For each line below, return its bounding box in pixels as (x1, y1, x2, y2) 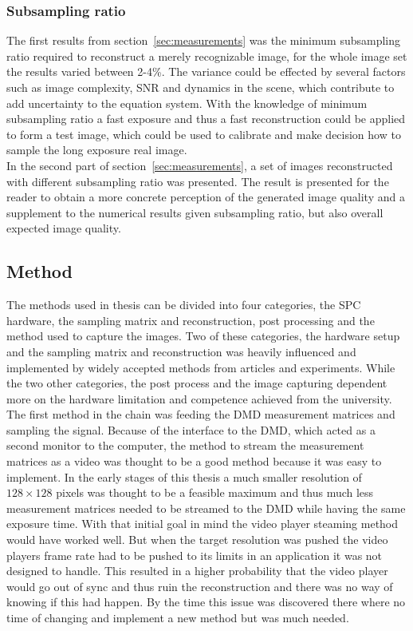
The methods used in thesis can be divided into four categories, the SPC (6, 296, 361, 313)
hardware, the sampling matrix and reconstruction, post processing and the (6, 312, 375, 328)
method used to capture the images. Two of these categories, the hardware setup (6, 327, 400, 344)
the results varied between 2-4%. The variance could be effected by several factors (6, 63, 406, 80)
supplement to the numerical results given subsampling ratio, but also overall (6, 204, 383, 220)
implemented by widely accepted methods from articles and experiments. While (6, 359, 395, 375)
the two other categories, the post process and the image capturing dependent (6, 375, 387, 391)
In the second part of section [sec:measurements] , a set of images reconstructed (6, 157, 393, 173)
